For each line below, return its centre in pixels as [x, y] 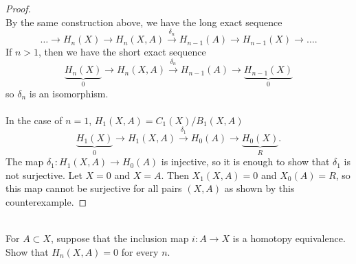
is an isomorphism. [69, 93]
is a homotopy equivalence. [289, 238]
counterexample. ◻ [46, 201]
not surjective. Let [44, 175]
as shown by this [259, 188]
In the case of [34, 120]
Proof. [18, 8]
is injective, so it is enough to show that [245, 161]
